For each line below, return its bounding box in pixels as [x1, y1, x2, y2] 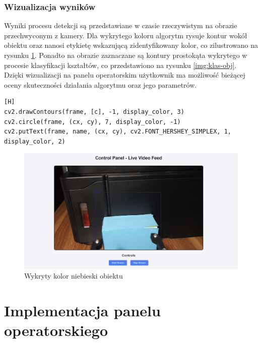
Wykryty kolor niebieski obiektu [24, 270, 123, 281]
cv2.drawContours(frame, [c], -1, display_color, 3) [4, 108, 184, 115]
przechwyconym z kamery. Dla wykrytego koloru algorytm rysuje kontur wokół [4, 30, 247, 40]
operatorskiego [4, 320, 108, 340]
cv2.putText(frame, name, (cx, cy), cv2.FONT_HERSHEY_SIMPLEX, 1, [4, 128, 232, 135]
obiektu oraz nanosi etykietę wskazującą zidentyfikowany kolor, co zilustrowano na [4, 40, 258, 50]
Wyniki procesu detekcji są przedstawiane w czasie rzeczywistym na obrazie [4, 20, 237, 31]
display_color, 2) [4, 138, 65, 145]
